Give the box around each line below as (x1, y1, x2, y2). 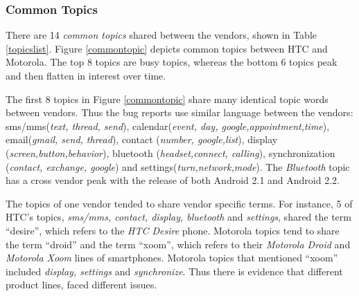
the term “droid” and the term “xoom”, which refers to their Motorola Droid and (6, 237, 351, 251)
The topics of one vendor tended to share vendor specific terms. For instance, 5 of (6, 196, 353, 210)
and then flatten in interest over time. (6, 68, 166, 82)
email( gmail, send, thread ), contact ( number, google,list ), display (6, 132, 278, 147)
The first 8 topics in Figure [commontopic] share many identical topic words (6, 91, 329, 106)
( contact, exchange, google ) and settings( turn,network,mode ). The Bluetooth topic (6, 159, 350, 174)
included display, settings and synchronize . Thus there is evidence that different (6, 263, 343, 278)
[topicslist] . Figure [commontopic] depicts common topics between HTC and (6, 41, 328, 55)
